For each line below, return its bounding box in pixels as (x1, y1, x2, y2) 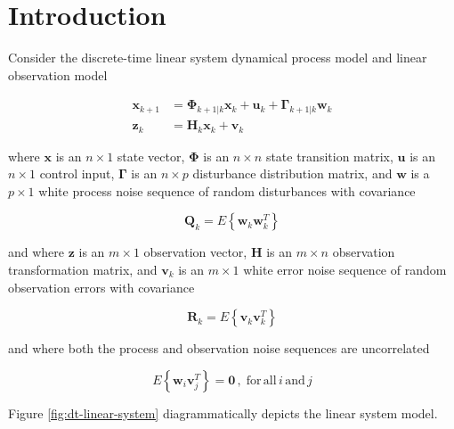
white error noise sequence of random (243, 260, 447, 278)
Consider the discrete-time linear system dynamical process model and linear (8, 48, 427, 67)
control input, (39, 164, 115, 183)
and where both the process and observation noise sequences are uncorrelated (8, 339, 430, 358)
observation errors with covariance (8, 277, 195, 296)
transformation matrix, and (8, 260, 158, 278)
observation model (8, 65, 108, 84)
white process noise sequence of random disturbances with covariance (38, 181, 416, 200)
